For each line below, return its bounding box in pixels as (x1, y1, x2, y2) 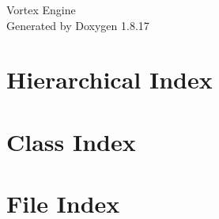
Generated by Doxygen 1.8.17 (6, 17, 149, 33)
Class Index (6, 125, 136, 157)
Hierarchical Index (6, 63, 213, 96)
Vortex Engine (6, 2, 76, 17)
